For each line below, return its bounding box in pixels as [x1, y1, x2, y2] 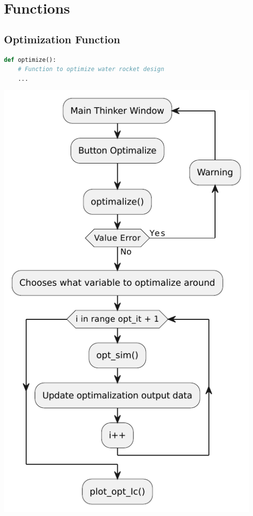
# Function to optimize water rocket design [18, 66, 164, 73]
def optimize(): [4, 56, 56, 63]
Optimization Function [4, 31, 120, 46]
